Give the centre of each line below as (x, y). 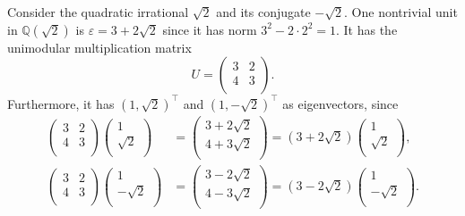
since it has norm (210, 29)
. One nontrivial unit (401, 12)
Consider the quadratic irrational (98, 12)
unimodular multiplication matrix (99, 47)
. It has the (367, 29)
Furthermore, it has (61, 103)
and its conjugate (263, 12)
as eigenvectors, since (340, 103)
